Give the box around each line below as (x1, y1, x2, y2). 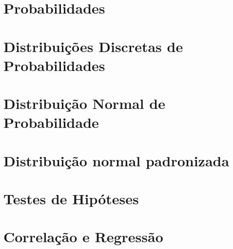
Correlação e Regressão (3, 227, 163, 247)
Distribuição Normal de (3, 93, 165, 113)
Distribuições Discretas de (3, 36, 183, 56)
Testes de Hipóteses (3, 189, 139, 209)
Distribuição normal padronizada (3, 150, 230, 170)
